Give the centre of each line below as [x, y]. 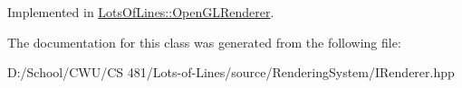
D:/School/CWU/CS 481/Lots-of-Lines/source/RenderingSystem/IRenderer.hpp [231, 72]
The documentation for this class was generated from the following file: [204, 42]
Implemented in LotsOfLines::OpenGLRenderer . [141, 12]
